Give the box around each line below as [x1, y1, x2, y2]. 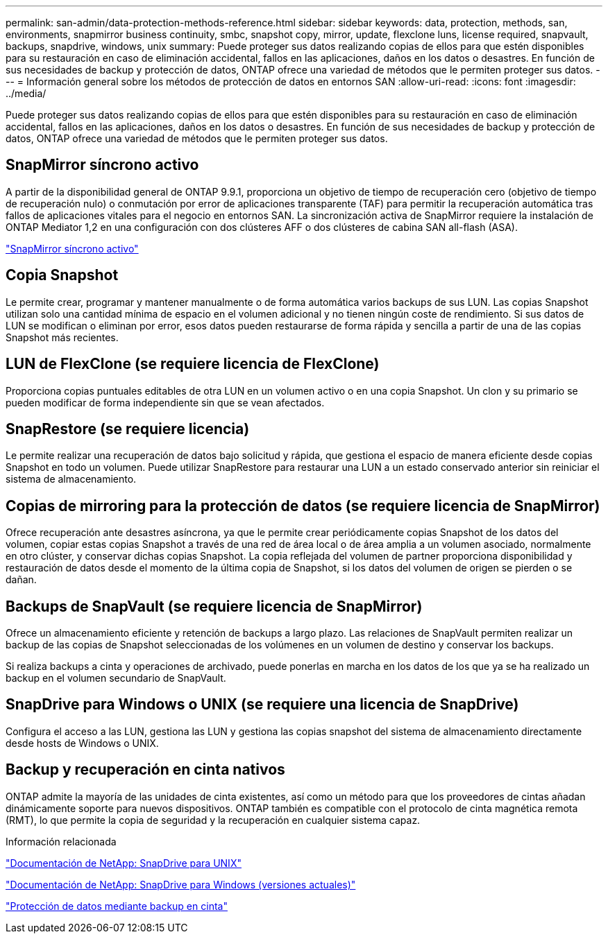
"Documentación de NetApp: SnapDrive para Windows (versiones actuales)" [6, 878, 356, 890]
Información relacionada [6, 835, 117, 847]
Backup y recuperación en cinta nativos [6, 761, 285, 779]
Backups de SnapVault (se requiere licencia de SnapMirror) [6, 597, 423, 615]
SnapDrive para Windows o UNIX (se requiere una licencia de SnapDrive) [6, 696, 519, 714]
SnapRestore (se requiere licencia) [6, 420, 250, 438]
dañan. [6, 574, 37, 586]
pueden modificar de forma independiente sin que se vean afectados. [6, 396, 325, 408]
